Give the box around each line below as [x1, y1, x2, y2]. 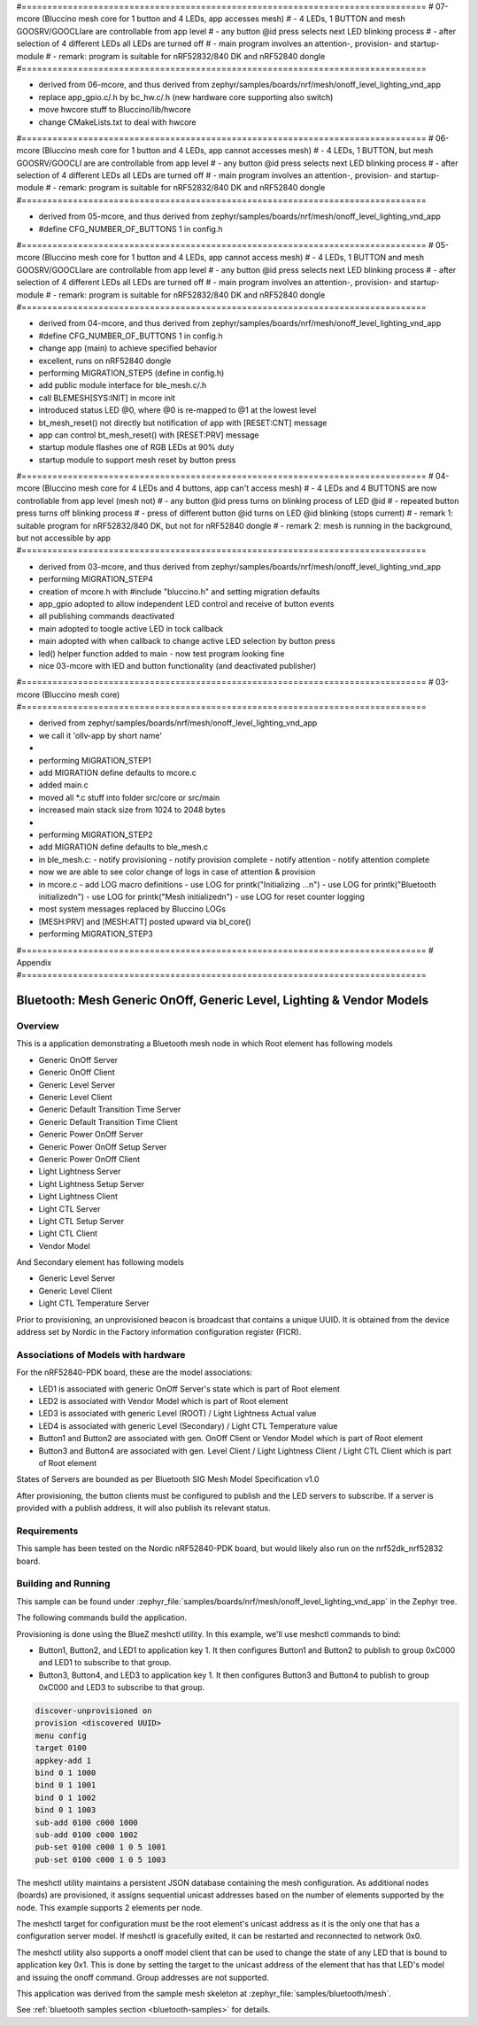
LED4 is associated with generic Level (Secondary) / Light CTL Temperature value [38, 1420, 338, 1431]
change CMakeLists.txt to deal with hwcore [38, 116, 197, 128]
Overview [16, 1020, 59, 1032]
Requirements [16, 1525, 79, 1537]
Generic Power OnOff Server [38, 1129, 143, 1140]
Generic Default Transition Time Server [38, 1104, 181, 1115]
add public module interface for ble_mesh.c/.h [38, 380, 207, 391]
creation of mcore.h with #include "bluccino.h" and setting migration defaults [38, 586, 320, 597]
